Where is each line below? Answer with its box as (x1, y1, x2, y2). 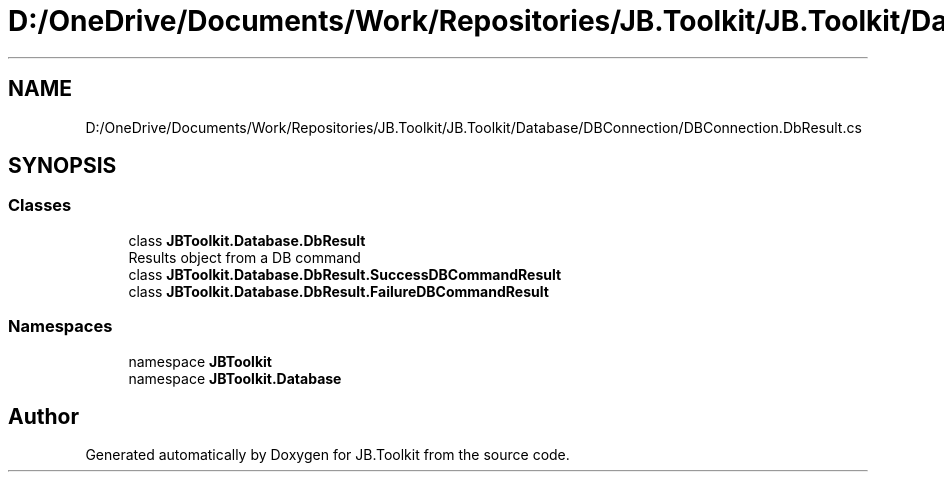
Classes (8, 195, 72, 216)
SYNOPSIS (8, 153, 117, 179)
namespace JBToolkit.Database (128, 369, 342, 387)
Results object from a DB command (128, 248, 361, 266)
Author (8, 403, 79, 429)
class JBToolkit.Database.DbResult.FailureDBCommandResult (128, 282, 549, 300)
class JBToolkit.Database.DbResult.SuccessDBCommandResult (128, 265, 562, 283)
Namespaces (8, 316, 113, 337)
